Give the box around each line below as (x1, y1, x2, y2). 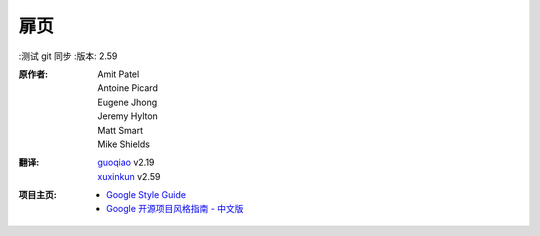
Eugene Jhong (97, 96, 158, 108)
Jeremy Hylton (97, 110, 159, 122)
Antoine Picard (97, 82, 159, 94)
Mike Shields (97, 138, 150, 150)
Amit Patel (97, 68, 140, 80)
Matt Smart (97, 124, 144, 136)
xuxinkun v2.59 (97, 170, 161, 182)
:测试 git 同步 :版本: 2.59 (18, 50, 118, 62)
